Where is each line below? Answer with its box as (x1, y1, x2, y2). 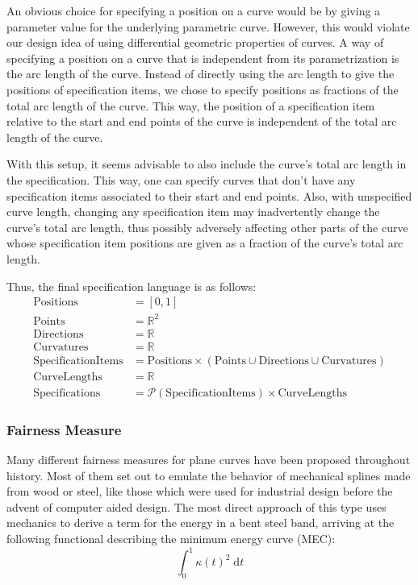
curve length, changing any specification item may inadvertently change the (6, 203, 380, 220)
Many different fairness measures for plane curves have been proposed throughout (6, 451, 411, 468)
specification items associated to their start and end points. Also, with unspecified (6, 187, 412, 204)
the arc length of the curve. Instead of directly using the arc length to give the (6, 65, 395, 82)
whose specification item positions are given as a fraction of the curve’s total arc (6, 234, 403, 251)
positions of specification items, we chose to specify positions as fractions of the (6, 81, 399, 97)
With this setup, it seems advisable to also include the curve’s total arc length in (6, 156, 407, 172)
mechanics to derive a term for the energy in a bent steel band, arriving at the (6, 514, 395, 531)
